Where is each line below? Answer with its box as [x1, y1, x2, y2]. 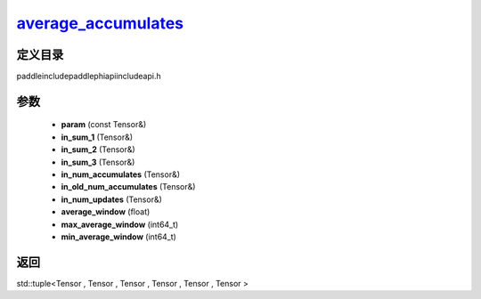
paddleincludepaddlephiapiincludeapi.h [16, 71, 161, 82]
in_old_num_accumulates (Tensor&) [61, 182, 196, 192]
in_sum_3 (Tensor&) [61, 157, 135, 167]
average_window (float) [61, 206, 151, 217]
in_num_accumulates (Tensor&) [61, 169, 181, 180]
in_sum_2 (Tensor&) [61, 144, 135, 155]
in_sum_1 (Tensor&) [61, 132, 134, 142]
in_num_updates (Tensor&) [61, 194, 162, 205]
